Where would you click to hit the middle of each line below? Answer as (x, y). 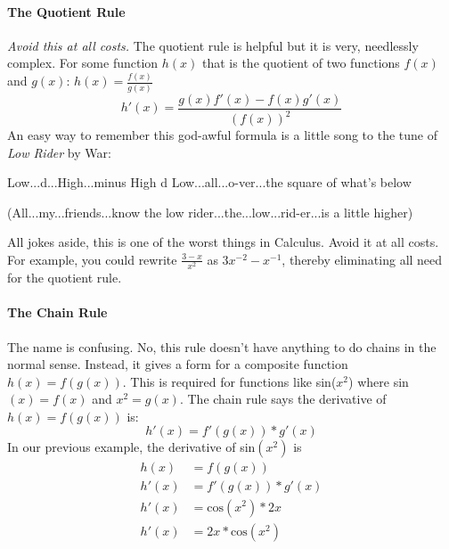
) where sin (379, 381)
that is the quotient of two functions (301, 63)
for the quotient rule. (65, 278)
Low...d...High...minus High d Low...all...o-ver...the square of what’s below (209, 182)
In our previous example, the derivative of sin (131, 447)
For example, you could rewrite (92, 259)
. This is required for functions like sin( (229, 381)
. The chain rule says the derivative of (283, 399)
